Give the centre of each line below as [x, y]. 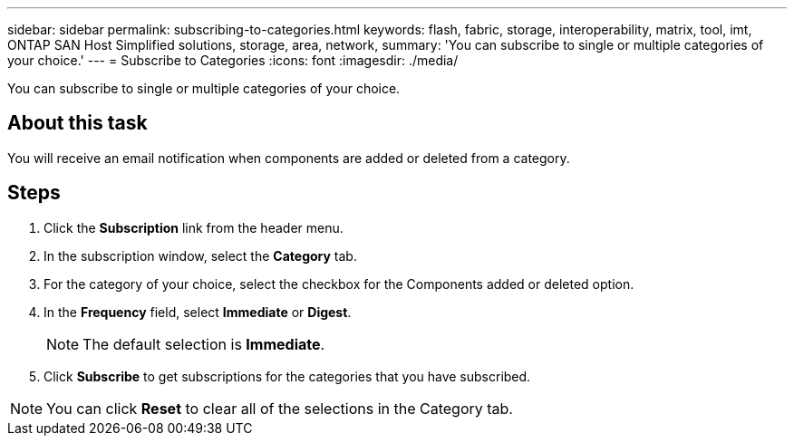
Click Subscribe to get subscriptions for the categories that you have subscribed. [287, 376]
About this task [77, 123]
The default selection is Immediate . [204, 344]
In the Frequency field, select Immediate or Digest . [198, 312]
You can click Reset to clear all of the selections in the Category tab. [280, 408]
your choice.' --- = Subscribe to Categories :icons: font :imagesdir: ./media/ [233, 60]
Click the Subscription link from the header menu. [194, 227]
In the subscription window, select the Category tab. [200, 255]
